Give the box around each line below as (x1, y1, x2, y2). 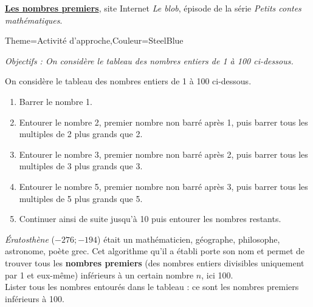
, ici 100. (201, 268, 233, 281)
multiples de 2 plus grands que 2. (19, 127, 143, 140)
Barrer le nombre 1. (19, 95, 92, 107)
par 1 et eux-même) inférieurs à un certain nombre (5, 268, 194, 281)
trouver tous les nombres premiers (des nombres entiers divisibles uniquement (5, 256, 304, 269)
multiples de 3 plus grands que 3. (19, 160, 143, 172)
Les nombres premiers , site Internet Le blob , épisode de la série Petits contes (5, 2, 301, 14)
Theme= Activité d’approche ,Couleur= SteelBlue (5, 34, 184, 47)
